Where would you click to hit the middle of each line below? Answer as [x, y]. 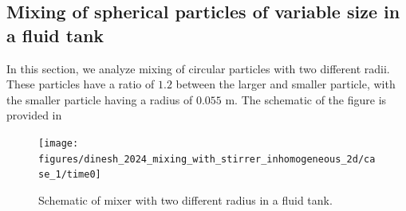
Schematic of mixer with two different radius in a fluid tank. [185, 199]
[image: [59, 143]
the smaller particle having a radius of [100, 99]
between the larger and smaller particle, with [286, 84]
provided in [34, 115]
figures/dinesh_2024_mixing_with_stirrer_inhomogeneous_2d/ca [207, 159]
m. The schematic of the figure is [306, 99]
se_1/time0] [70, 175]
